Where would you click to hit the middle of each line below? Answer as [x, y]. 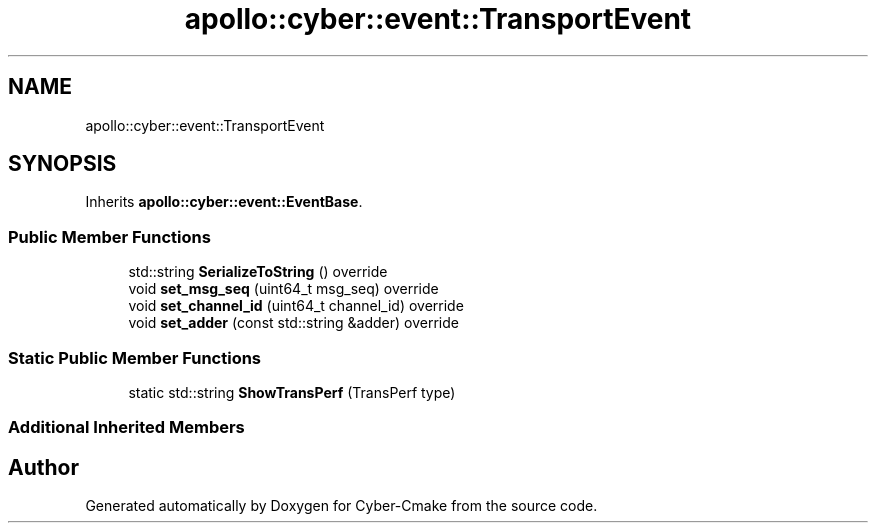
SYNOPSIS [62, 164]
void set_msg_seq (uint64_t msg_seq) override [283, 289]
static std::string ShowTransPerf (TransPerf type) [292, 392]
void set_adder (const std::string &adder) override [293, 323]
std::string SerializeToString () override [258, 272]
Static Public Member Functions [135, 357]
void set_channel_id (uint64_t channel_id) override [296, 306]
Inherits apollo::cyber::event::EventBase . [224, 202]
